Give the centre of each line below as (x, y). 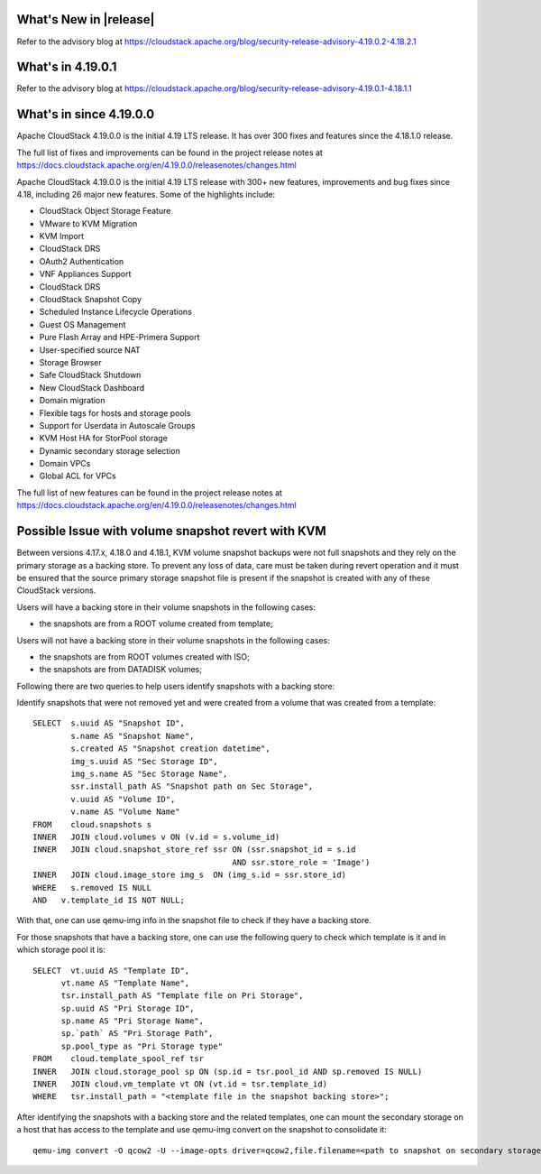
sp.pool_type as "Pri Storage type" (142, 1046)
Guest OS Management (83, 324)
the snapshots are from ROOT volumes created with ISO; (144, 656)
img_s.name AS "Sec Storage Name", (149, 774)
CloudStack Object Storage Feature (105, 211)
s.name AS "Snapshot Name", (133, 736)
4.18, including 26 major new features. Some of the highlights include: (146, 194)
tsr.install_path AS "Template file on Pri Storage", (182, 996)
